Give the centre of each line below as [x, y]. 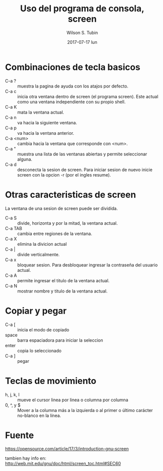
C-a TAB [14, 228]
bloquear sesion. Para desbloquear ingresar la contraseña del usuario [88, 265]
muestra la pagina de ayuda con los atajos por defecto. [73, 86]
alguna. [25, 159]
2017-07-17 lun [82, 42]
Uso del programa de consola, [82, 9]
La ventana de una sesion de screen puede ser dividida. [62, 208]
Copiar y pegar [36, 311]
